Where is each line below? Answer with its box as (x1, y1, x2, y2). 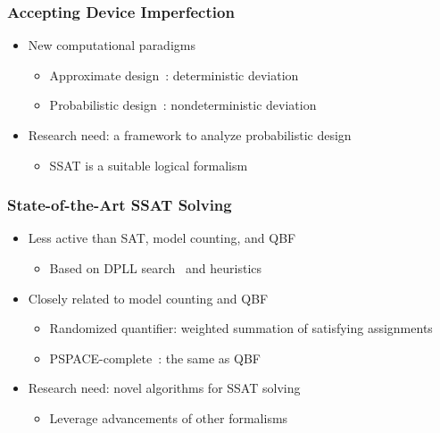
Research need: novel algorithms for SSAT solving (28, 379, 301, 397)
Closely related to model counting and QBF (28, 288, 269, 307)
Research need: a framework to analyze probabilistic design (28, 126, 352, 144)
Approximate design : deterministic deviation (49, 65, 299, 84)
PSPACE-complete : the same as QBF (49, 348, 261, 367)
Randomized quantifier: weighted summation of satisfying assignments (49, 319, 433, 337)
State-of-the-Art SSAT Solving (7, 194, 232, 216)
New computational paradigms (28, 36, 195, 54)
